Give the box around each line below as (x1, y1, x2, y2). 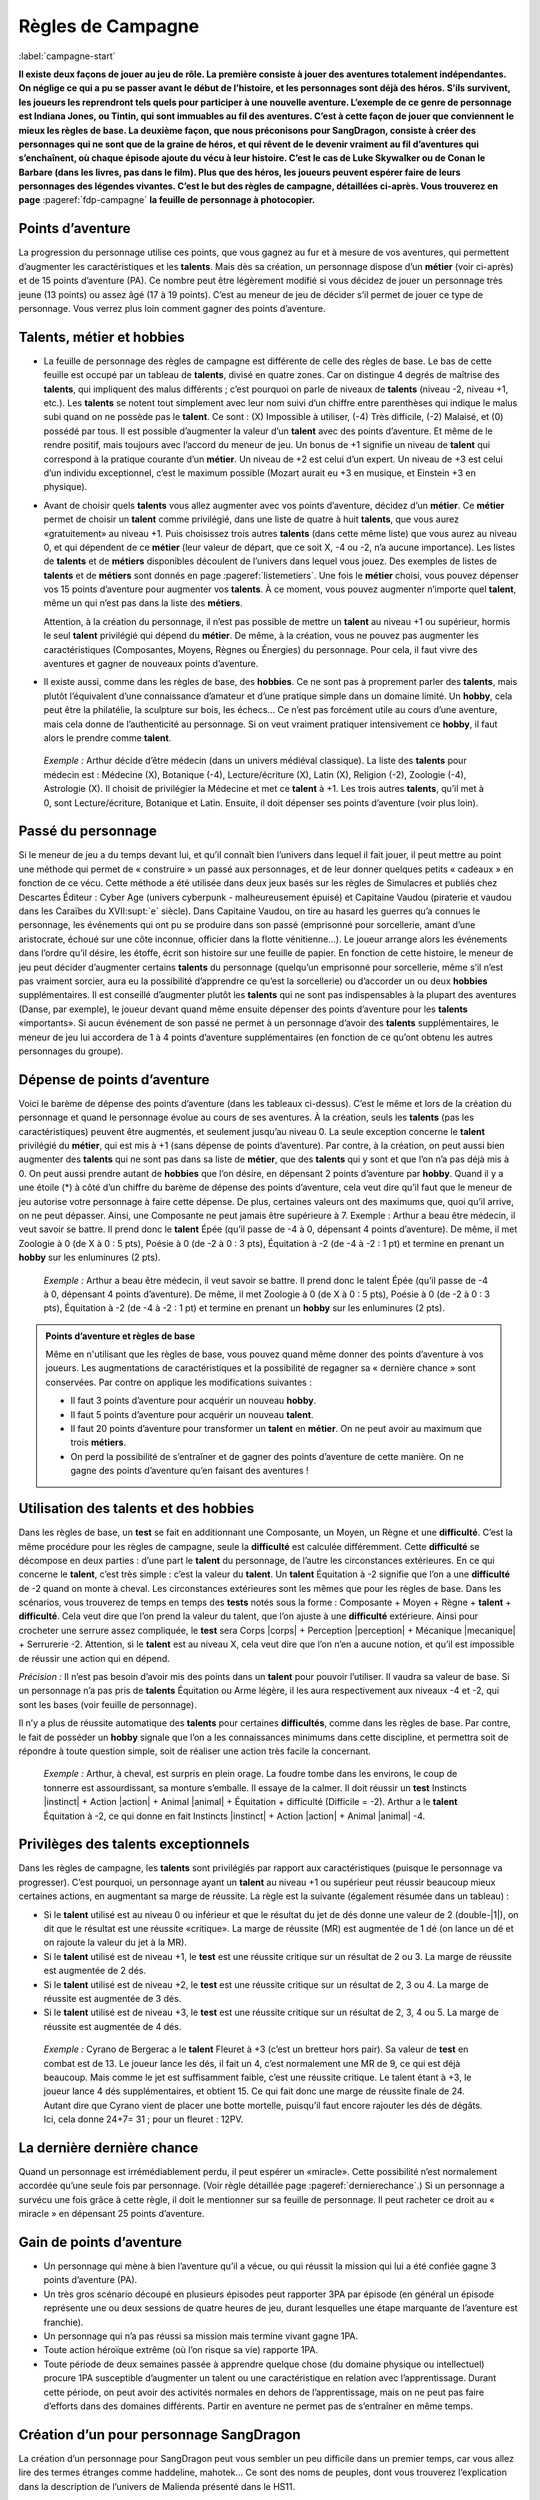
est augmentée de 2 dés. (43, 1965, 147, 1977)
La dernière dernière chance (18, 2139, 199, 2156)
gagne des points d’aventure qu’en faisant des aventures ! (70, 1465, 309, 1477)
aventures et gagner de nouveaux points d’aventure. (43, 658, 259, 670)
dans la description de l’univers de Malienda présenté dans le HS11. (18, 2480, 295, 2492)
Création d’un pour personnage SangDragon (18, 2426, 301, 2443)
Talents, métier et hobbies (18, 328, 185, 345)
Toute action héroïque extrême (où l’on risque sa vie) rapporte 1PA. (43, 2344, 319, 2356)
